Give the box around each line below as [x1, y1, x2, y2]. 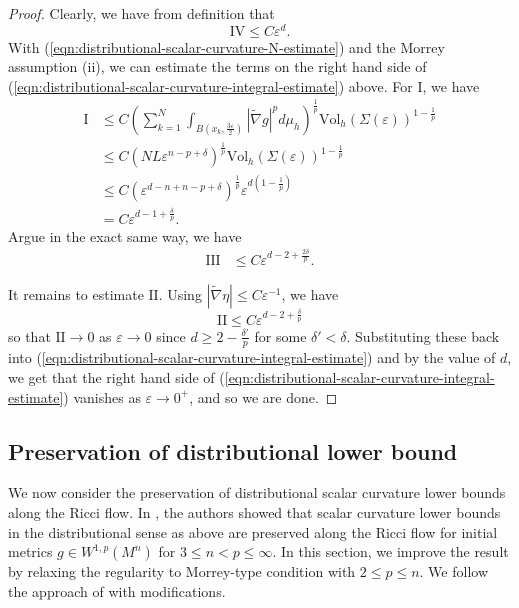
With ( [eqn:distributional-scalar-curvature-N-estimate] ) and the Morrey [8, 36, 445, 57]
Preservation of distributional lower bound [8, 435, 458, 466]
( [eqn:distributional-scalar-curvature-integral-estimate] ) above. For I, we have [8, 75, 480, 96]
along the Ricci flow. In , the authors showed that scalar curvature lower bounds [8, 502, 501, 523]
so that [8, 325, 51, 346]
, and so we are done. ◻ [189, 386, 338, 407]
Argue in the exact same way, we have [8, 225, 242, 246]
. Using [158, 283, 202, 304]
